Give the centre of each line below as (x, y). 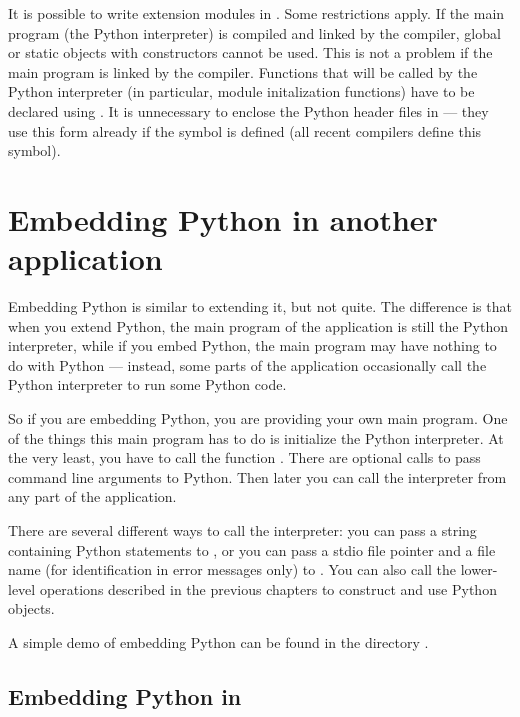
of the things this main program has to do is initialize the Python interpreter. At (256, 437)
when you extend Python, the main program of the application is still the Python (258, 325)
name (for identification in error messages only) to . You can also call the (232, 569)
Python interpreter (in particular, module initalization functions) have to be (241, 91)
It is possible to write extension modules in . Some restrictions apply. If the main (256, 13)
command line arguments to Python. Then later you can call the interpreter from (257, 476)
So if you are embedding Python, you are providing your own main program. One (258, 418)
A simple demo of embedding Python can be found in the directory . (218, 641)
